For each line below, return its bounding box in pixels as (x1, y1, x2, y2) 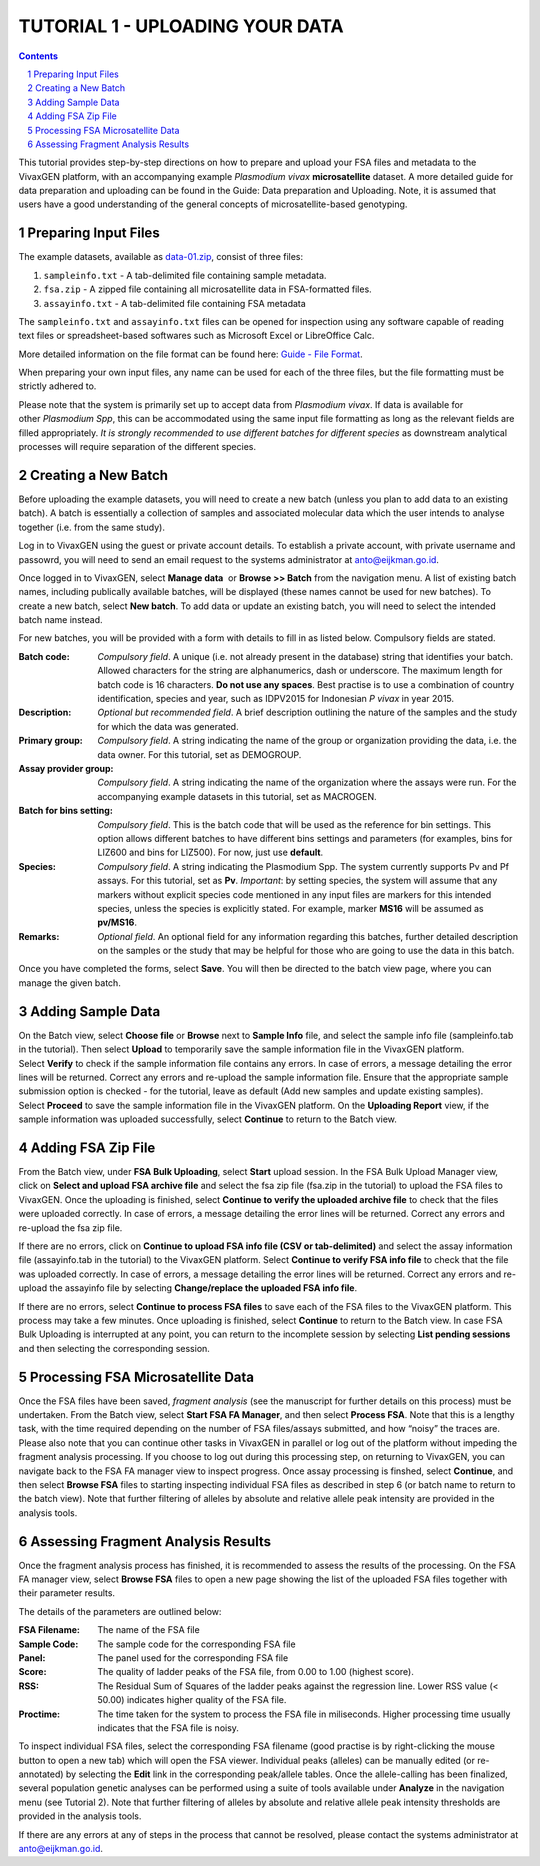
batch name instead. (18, 614, 103, 626)
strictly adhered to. (18, 380, 97, 392)
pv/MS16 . (97, 916, 137, 929)
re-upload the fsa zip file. (18, 1221, 123, 1234)
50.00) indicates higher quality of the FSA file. (97, 1694, 287, 1706)
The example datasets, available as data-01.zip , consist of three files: (18, 251, 304, 263)
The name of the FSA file (97, 1624, 200, 1636)
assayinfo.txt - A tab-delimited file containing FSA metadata (43, 297, 307, 309)
